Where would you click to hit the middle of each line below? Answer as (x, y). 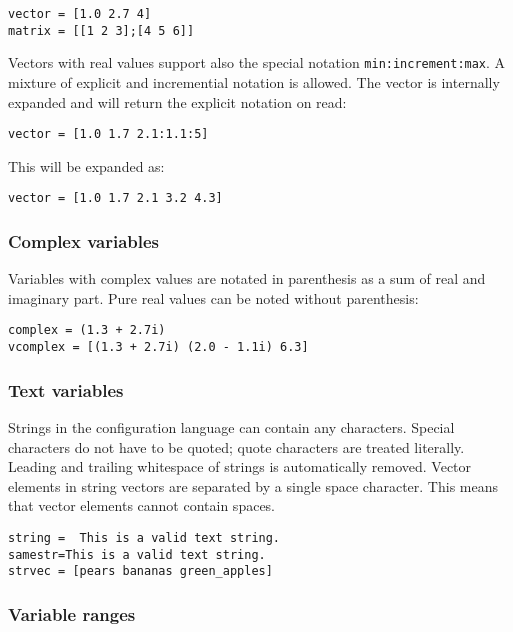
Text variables (66, 389)
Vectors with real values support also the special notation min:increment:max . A (257, 62)
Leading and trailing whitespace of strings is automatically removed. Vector (240, 466)
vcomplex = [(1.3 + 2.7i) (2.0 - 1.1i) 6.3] (158, 347)
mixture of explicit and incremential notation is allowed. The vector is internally (254, 81)
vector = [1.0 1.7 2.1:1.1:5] (108, 134)
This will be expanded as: (86, 165)
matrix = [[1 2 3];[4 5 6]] (101, 30)
